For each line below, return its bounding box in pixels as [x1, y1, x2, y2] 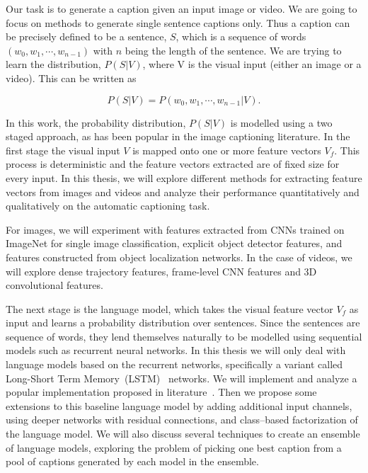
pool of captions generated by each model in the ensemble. [6, 454, 259, 469]
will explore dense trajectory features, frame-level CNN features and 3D [6, 263, 317, 278]
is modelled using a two [230, 115, 333, 130]
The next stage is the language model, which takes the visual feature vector [6, 301, 333, 316]
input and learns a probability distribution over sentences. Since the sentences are [6, 315, 360, 330]
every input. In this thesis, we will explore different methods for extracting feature [6, 170, 362, 185]
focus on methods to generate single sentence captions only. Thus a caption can [6, 15, 350, 30]
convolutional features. [6, 278, 103, 292]
